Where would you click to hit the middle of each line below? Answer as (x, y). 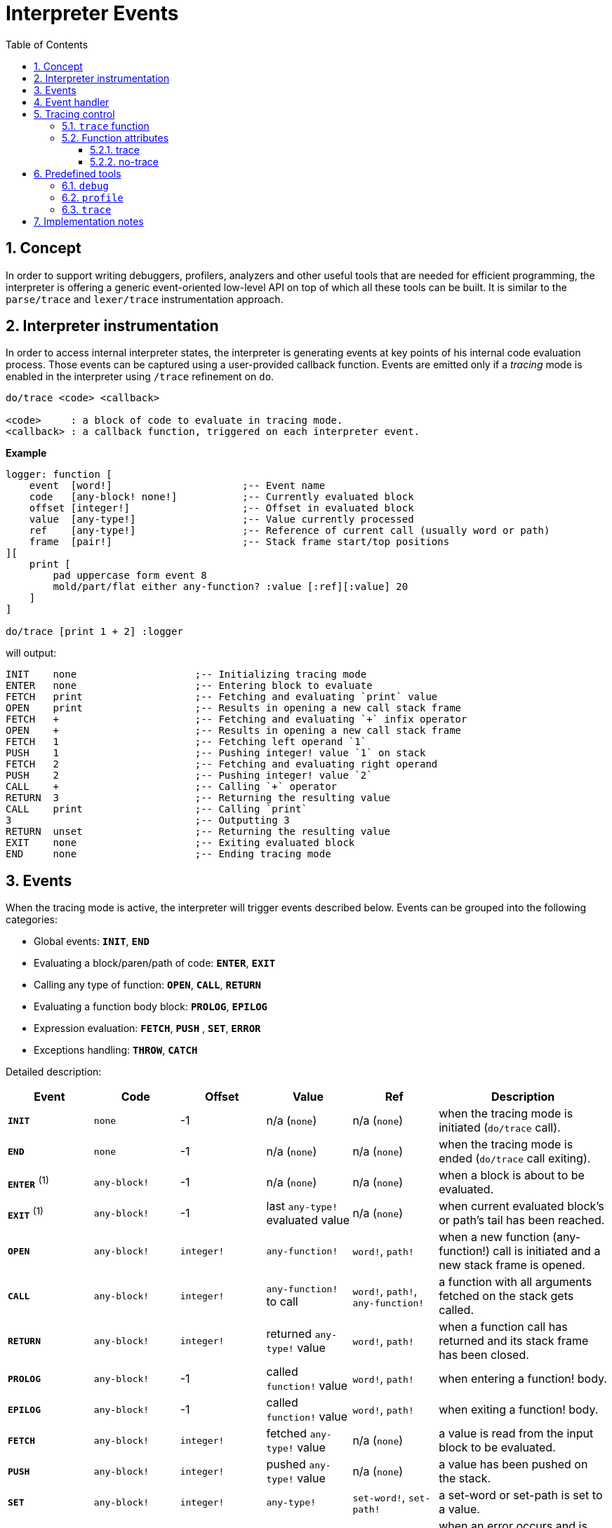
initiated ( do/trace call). (500, 1128)
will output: (31, 653)
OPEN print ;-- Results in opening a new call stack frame (234, 708)
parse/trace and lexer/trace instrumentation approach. (145, 299)
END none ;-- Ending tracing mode (168, 854)
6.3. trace (87, 209)
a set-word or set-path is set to (521, 1495)
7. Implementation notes (89, 221)
